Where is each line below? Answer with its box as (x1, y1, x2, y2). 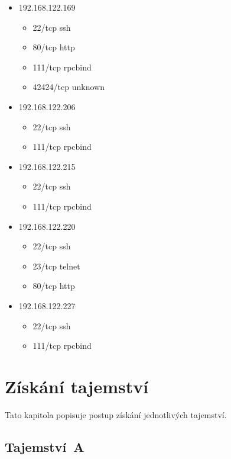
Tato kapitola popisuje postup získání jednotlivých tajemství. (5, 408, 227, 421)
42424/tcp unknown (32, 81, 105, 93)
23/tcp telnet (32, 259, 80, 272)
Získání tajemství (5, 374, 149, 398)
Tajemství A (5, 437, 84, 455)
